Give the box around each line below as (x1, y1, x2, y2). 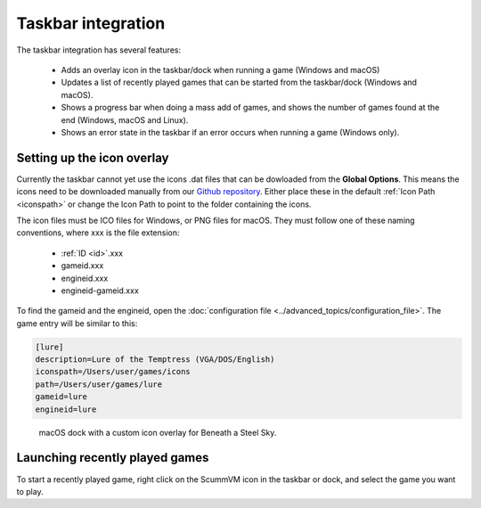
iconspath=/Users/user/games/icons (35, 366, 191, 377)
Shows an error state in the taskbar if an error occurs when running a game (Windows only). (61, 127, 400, 137)
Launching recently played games (16, 450, 209, 465)
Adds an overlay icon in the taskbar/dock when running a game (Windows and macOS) (61, 64, 380, 75)
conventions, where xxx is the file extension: (16, 227, 180, 238)
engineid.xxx (61, 273, 109, 283)
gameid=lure (35, 392, 88, 402)
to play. (16, 486, 44, 496)
